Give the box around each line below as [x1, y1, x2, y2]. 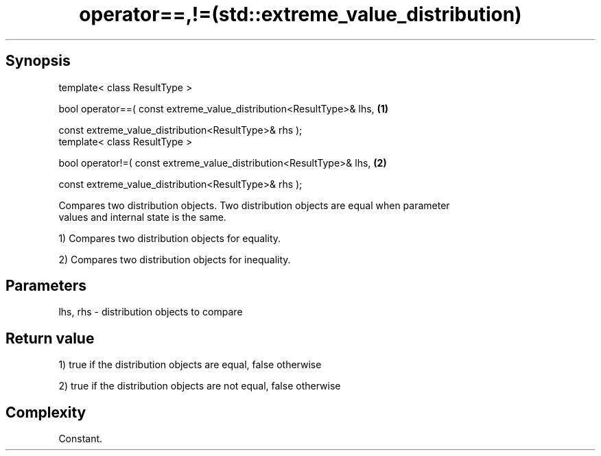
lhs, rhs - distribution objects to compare [58, 306, 243, 318]
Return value [5, 329, 95, 347]
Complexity [5, 403, 86, 421]
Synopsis [5, 52, 71, 70]
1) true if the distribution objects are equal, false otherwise [58, 359, 322, 371]
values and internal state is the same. [58, 211, 226, 223]
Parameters [5, 277, 86, 295]
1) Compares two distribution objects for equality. [58, 232, 281, 244]
